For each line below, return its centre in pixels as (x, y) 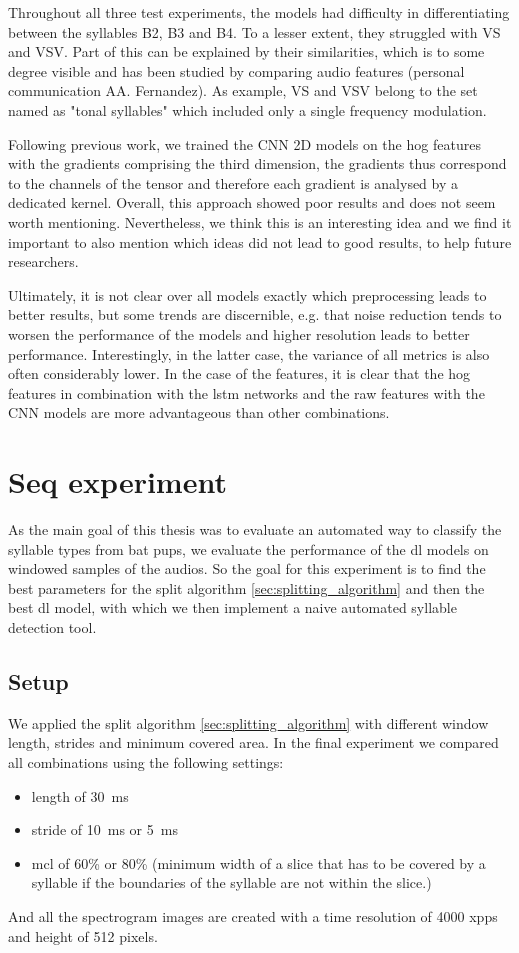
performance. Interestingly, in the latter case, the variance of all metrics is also (249, 353)
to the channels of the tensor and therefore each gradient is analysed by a (233, 182)
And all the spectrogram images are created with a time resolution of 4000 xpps (253, 915)
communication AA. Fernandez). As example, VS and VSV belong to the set (243, 90)
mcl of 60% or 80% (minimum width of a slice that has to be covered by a (258, 862)
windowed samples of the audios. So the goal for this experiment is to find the (247, 568)
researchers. (43, 261)
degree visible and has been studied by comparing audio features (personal (236, 70)
